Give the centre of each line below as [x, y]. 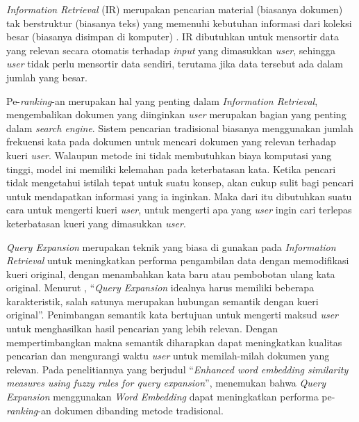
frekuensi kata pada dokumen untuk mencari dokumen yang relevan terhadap [171, 141]
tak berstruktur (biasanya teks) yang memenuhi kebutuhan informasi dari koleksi [179, 23]
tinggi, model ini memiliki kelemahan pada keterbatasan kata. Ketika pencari [171, 169]
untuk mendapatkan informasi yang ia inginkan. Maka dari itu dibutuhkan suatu [179, 196]
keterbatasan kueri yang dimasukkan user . [96, 223]
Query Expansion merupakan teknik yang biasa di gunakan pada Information [171, 246]
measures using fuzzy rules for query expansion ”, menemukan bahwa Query [166, 383]
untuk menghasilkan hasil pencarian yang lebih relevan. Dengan [142, 328]
